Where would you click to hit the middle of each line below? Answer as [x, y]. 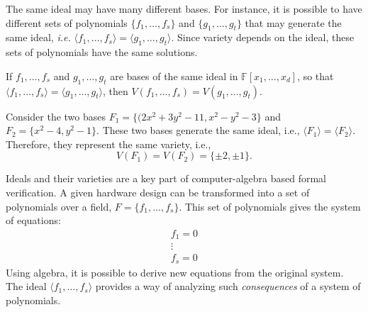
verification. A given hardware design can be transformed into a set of [158, 192]
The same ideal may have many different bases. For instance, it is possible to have [184, 9]
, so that [316, 76]
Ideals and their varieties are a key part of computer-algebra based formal [166, 178]
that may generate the [293, 22]
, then [116, 90]
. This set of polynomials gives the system [270, 206]
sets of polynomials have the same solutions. [102, 52]
